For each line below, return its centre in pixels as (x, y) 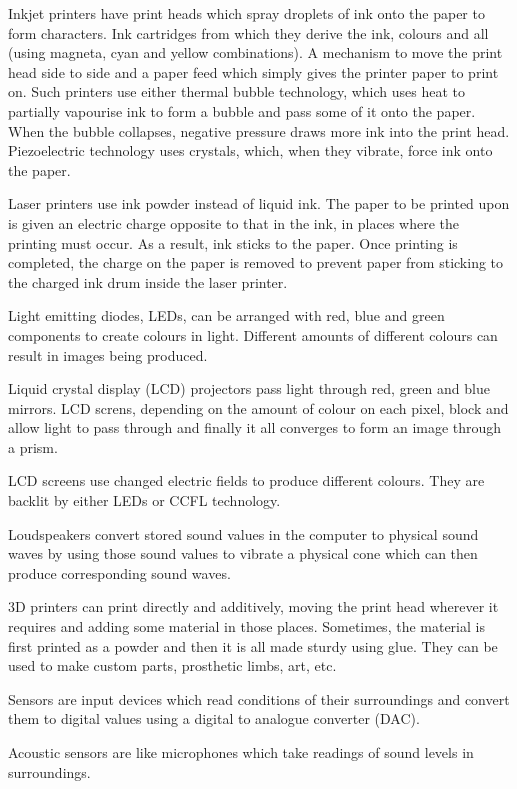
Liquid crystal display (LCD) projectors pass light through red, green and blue (249, 388)
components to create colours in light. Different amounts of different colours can (253, 334)
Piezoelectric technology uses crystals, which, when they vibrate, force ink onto (250, 150)
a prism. (33, 446)
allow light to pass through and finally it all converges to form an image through (255, 427)
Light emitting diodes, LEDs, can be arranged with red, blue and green (226, 315)
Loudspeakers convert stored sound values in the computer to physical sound (243, 533)
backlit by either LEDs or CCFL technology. (144, 500)
